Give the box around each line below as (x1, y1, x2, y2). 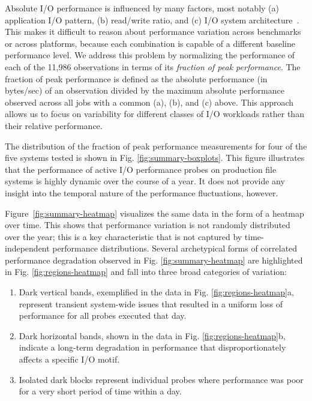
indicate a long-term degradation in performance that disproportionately (19, 341, 286, 354)
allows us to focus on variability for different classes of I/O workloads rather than (5, 107, 304, 120)
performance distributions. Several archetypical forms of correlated (52, 242, 298, 255)
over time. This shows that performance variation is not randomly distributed (5, 219, 290, 231)
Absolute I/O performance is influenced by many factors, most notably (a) (5, 2, 279, 14)
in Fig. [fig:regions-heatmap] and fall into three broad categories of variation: (5, 265, 287, 278)
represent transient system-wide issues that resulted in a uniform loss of (19, 297, 283, 310)
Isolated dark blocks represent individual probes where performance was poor (19, 373, 304, 385)
